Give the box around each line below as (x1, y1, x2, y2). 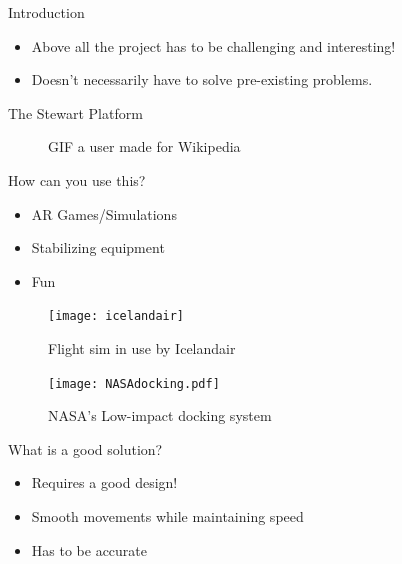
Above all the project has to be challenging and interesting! (31, 35, 396, 56)
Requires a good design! (31, 472, 178, 493)
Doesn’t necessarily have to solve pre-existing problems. (31, 69, 373, 90)
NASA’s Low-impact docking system (48, 405, 272, 426)
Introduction (8, 2, 85, 22)
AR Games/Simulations (31, 203, 177, 224)
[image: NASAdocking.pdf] (48, 376, 220, 391)
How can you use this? (8, 169, 146, 190)
